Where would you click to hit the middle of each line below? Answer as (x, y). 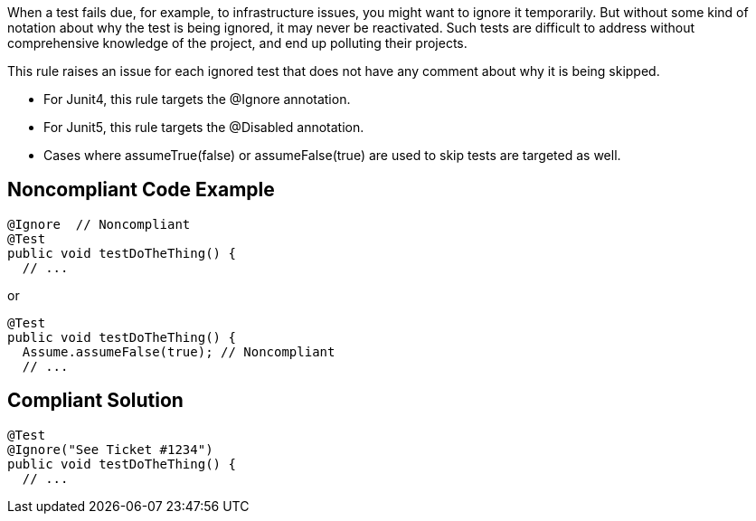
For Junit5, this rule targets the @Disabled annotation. (204, 127)
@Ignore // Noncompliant (99, 224)
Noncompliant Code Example (141, 190)
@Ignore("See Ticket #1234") (110, 449)
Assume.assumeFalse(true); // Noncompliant (179, 351)
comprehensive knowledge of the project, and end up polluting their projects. (237, 43)
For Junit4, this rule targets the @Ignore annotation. (197, 99)
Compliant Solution (95, 401)
